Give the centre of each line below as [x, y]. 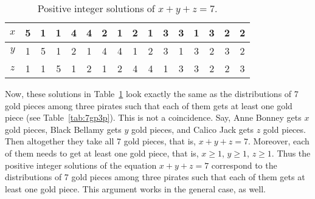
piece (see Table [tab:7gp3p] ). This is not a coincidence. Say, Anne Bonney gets [153, 117]
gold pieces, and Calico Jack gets [193, 129]
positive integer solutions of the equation [81, 165]
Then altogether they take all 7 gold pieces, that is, [101, 141]
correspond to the [244, 165]
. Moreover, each [279, 141]
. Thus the [291, 153]
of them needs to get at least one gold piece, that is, [102, 153]
